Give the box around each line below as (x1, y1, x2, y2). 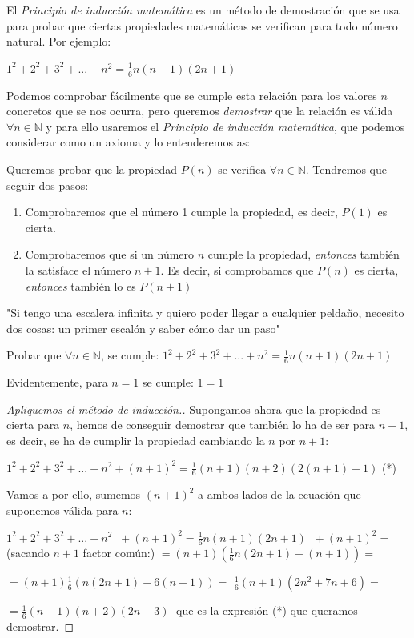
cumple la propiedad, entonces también (207, 246, 400, 263)
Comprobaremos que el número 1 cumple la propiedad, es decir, (25, 203, 338, 220)
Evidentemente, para (6, 374, 108, 391)
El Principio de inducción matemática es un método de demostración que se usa (6, 2, 400, 18)
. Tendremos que (305, 160, 388, 177)
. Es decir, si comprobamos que (160, 261, 314, 278)
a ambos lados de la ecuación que (198, 486, 361, 503)
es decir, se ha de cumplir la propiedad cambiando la (6, 431, 265, 448)
